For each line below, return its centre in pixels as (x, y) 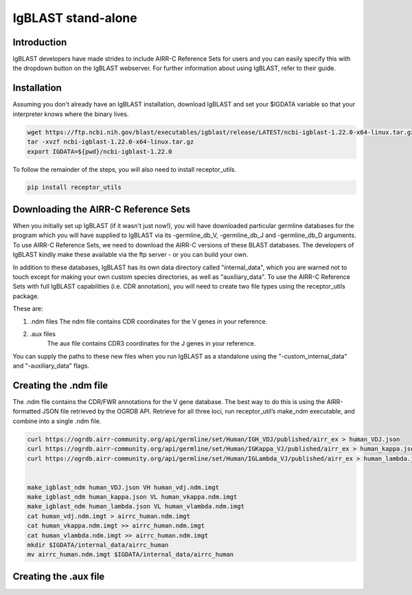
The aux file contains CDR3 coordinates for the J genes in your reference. (151, 344)
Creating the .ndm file (60, 385)
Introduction (40, 42)
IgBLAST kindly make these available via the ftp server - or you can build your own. (130, 255)
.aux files (43, 334)
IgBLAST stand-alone (75, 18)
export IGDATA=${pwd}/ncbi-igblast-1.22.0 (100, 151)
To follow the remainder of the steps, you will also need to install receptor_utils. (125, 169)
